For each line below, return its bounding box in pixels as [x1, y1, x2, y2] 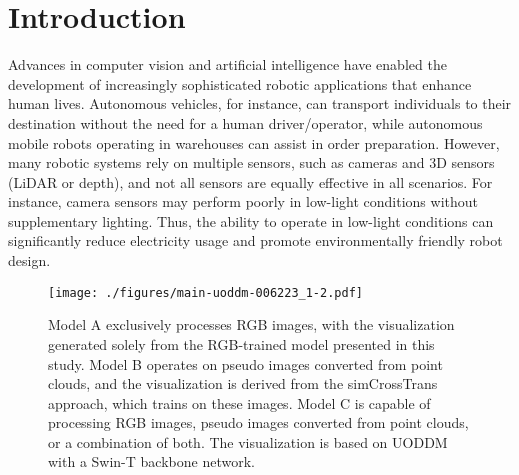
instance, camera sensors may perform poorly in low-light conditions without [8, 191, 478, 212]
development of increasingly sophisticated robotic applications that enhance [8, 73, 472, 94]
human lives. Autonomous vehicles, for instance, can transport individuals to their [8, 93, 512, 114]
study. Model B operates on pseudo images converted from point [48, 353, 443, 374]
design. [8, 250, 51, 271]
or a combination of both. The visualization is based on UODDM [48, 431, 448, 452]
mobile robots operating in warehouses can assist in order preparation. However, [8, 132, 500, 153]
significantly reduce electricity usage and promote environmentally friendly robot [8, 230, 503, 251]
